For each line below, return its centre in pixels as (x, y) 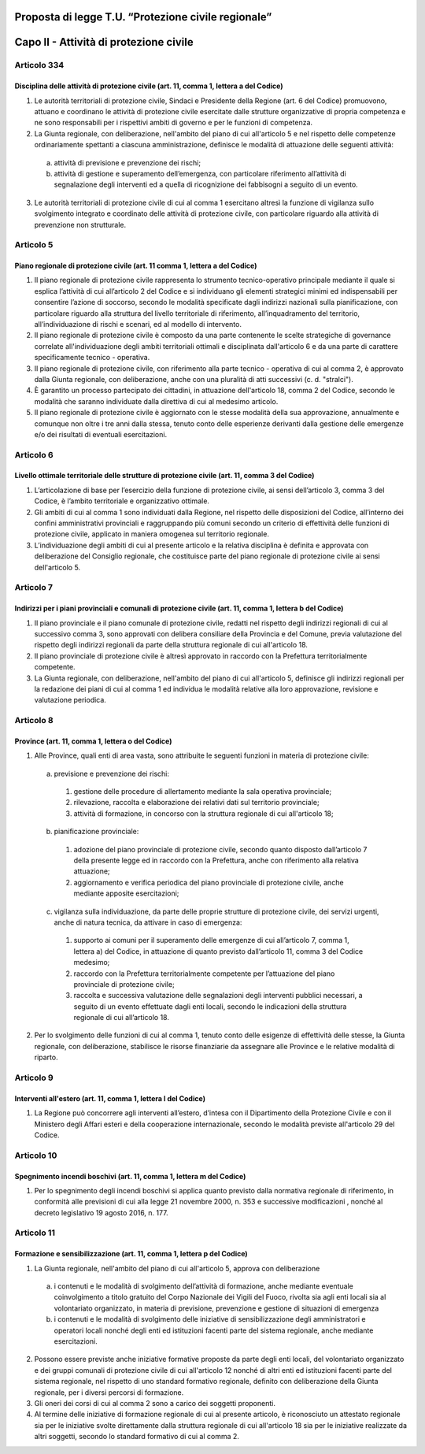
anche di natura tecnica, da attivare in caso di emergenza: (148, 922)
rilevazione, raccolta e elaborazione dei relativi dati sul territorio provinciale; (196, 803)
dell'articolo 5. (57, 567)
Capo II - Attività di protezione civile (104, 42)
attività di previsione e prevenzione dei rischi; (127, 162)
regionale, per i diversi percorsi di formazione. (109, 1392)
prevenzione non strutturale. (80, 224)
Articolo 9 (34, 1078)
